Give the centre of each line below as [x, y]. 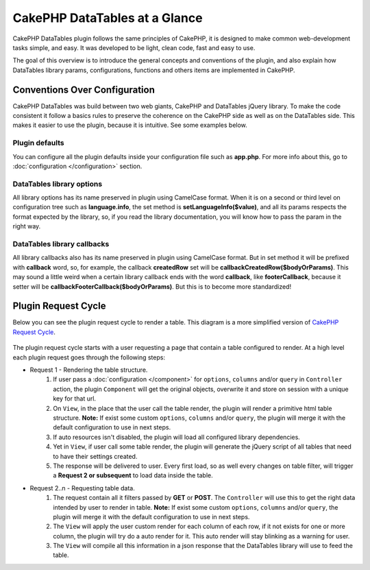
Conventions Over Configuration [84, 90]
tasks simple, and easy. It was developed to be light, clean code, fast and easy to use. [134, 47]
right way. [27, 226]
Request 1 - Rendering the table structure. [89, 370]
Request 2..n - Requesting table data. [82, 488]
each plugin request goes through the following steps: [89, 357]
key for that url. [74, 399]
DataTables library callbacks [61, 244]
